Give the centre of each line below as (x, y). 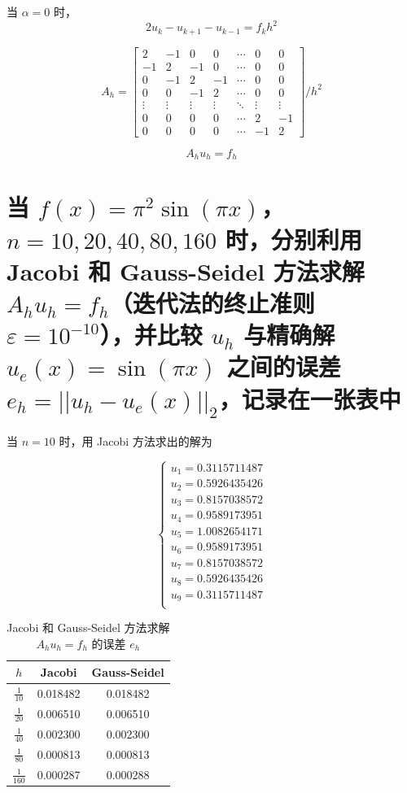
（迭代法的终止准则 (212, 302)
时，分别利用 (293, 239)
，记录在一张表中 (310, 398)
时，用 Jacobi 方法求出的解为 (136, 440)
